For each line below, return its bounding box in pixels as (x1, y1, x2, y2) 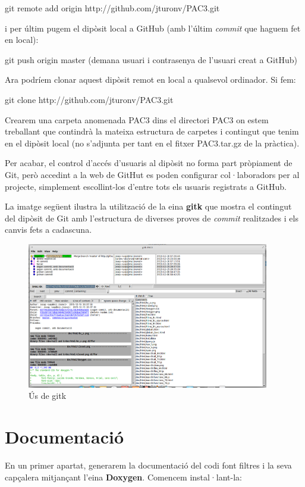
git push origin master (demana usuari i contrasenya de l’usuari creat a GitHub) (5, 53, 297, 65)
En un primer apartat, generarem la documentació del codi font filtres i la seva (5, 459, 292, 472)
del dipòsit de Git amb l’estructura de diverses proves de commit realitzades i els (5, 211, 298, 224)
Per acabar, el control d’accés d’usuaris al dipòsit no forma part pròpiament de (5, 157, 293, 169)
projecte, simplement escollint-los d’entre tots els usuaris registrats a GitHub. (5, 180, 287, 192)
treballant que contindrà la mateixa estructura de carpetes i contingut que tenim (5, 125, 299, 138)
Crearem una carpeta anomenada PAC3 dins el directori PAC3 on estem (5, 113, 269, 126)
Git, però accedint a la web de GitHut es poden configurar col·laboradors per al (5, 168, 300, 180)
